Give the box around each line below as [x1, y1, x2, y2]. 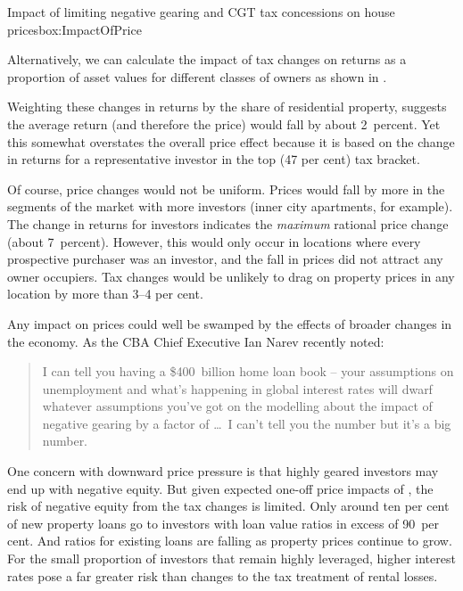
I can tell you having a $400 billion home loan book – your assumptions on [42, 362, 454, 381]
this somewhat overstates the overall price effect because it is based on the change [7, 132, 455, 151]
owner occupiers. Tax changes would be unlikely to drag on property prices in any [7, 267, 455, 285]
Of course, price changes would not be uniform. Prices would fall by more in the [7, 179, 445, 198]
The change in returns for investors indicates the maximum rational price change [7, 214, 449, 233]
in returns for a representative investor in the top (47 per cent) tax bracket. [7, 150, 420, 168]
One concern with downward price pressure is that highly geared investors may [7, 462, 439, 480]
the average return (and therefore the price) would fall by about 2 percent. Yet [7, 114, 441, 133]
